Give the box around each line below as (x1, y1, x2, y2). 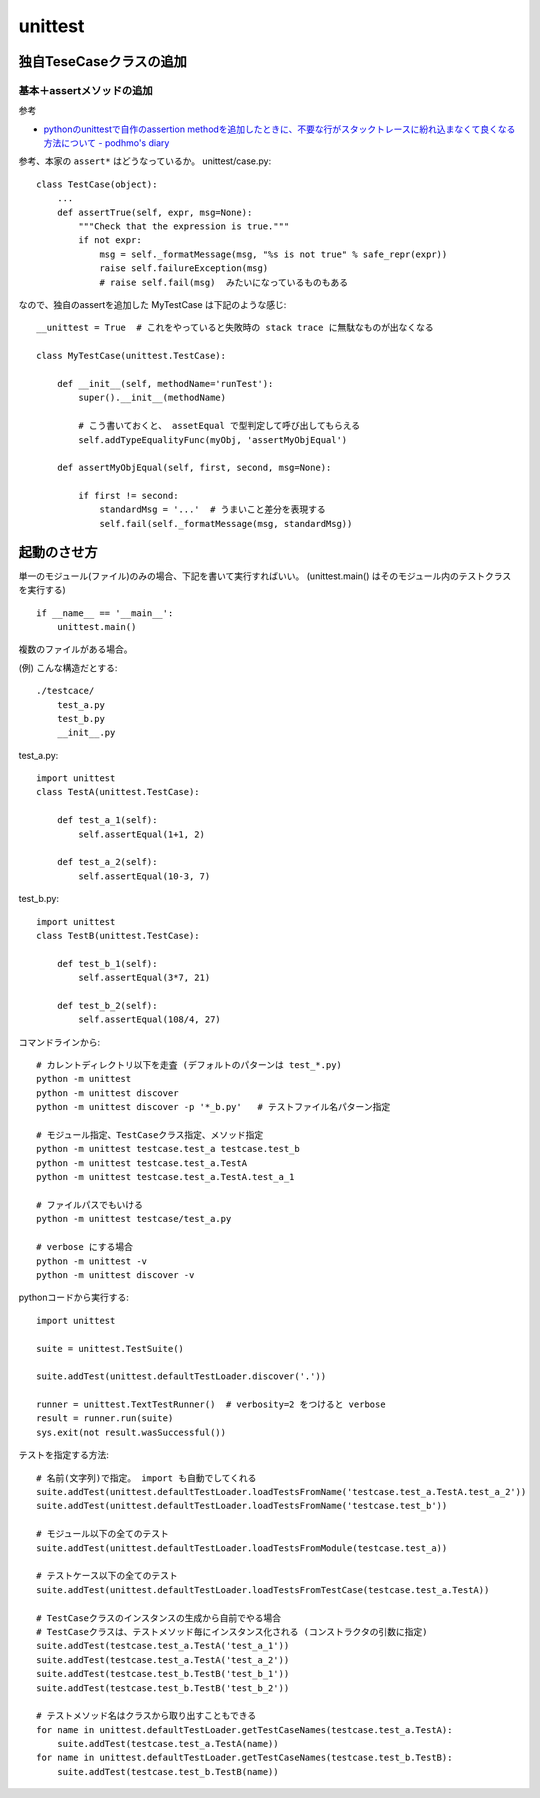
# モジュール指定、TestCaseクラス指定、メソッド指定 (36, 1130, 264, 1141)
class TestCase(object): (36, 178, 158, 190)
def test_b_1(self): (56, 958, 158, 969)
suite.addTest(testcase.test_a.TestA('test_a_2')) (36, 1654, 290, 1665)
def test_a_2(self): (56, 856, 158, 868)
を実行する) (18, 584, 67, 596)
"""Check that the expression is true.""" (78, 221, 290, 232)
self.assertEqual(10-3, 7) (78, 870, 211, 882)
